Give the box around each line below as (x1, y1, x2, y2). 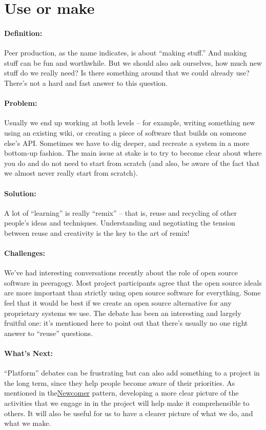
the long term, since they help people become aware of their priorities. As (4, 377, 235, 388)
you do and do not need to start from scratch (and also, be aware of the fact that (4, 157, 260, 168)
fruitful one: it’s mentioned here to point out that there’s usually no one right (4, 317, 248, 328)
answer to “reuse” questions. (4, 327, 93, 338)
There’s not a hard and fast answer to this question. (4, 77, 168, 88)
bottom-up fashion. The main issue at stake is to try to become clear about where (4, 147, 262, 158)
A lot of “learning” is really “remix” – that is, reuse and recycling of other (4, 207, 237, 218)
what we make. (4, 418, 51, 428)
